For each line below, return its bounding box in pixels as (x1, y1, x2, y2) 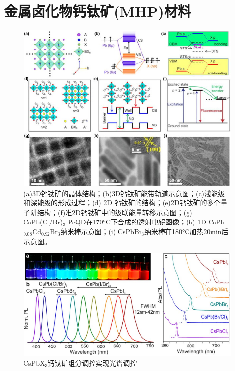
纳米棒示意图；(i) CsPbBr (60, 226, 142, 236)
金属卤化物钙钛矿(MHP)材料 (4, 1, 191, 21)
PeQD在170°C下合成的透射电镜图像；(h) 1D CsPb (68, 217, 225, 227)
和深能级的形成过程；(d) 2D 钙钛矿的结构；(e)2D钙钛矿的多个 (23, 198, 221, 208)
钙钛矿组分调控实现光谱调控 (47, 357, 137, 368)
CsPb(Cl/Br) (23, 217, 63, 227)
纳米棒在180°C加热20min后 (144, 226, 229, 236)
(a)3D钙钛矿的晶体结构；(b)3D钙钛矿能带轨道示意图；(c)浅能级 (23, 188, 225, 198)
